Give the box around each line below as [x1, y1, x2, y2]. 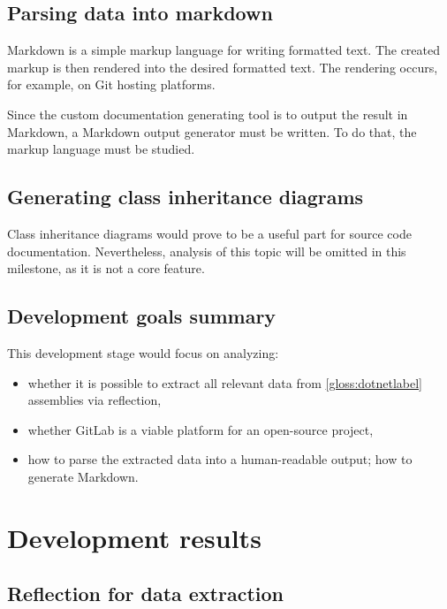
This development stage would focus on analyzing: [7, 343, 279, 362]
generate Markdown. [27, 467, 139, 485]
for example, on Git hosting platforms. [7, 75, 216, 94]
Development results [7, 519, 261, 555]
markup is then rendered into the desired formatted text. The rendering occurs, [7, 57, 438, 76]
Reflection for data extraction [7, 580, 284, 607]
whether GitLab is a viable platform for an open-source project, [27, 420, 374, 438]
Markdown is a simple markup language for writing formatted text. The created [7, 41, 441, 59]
